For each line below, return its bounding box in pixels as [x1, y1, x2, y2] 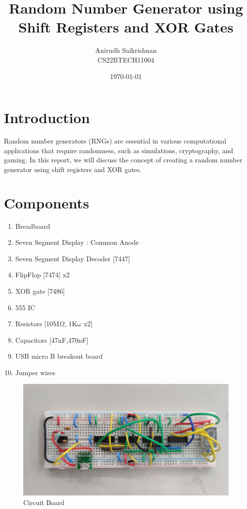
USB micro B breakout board [15, 351, 103, 361]
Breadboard [15, 221, 50, 231]
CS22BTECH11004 [97, 54, 154, 64]
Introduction [4, 108, 90, 127]
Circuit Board [23, 497, 64, 507]
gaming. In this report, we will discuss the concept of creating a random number [4, 155, 243, 165]
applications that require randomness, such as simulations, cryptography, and [4, 145, 233, 155]
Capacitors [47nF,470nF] [15, 334, 89, 345]
